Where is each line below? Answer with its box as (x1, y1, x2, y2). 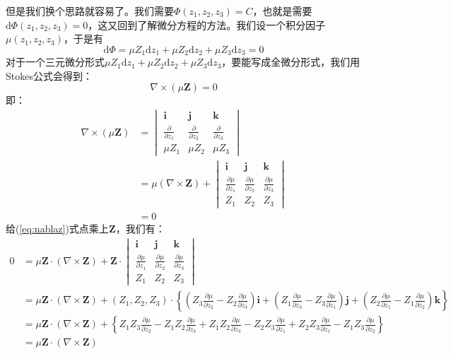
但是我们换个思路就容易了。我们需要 (6, 4, 174, 18)
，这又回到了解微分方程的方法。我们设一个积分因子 (88, 17, 326, 32)
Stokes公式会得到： (6, 68, 93, 83)
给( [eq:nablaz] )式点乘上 (6, 220, 109, 235)
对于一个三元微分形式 (6, 54, 105, 69)
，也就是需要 (252, 4, 312, 18)
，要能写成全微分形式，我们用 (221, 54, 360, 69)
